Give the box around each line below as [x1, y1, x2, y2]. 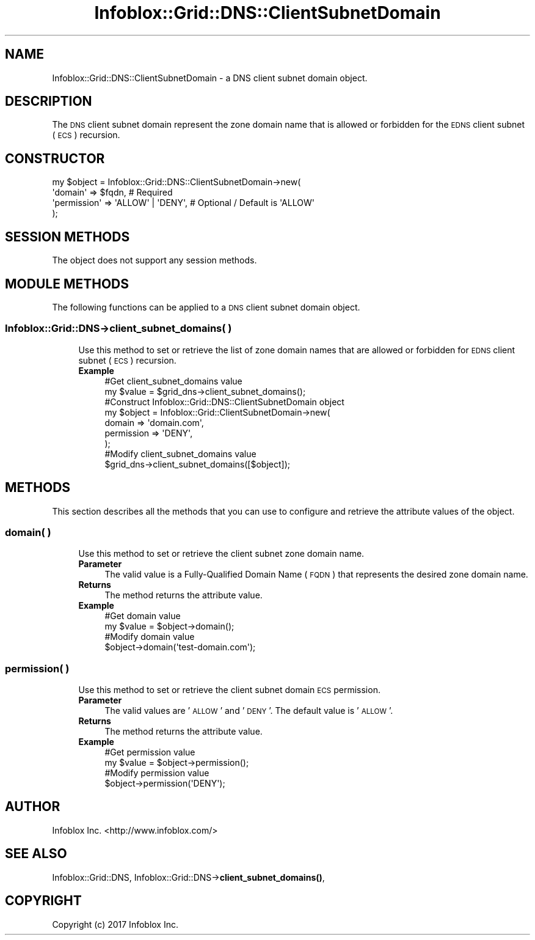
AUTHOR [5, 799, 60, 815]
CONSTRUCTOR [5, 150, 105, 166]
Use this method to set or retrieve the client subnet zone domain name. [78, 548, 365, 559]
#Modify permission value [104, 768, 209, 779]
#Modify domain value [104, 631, 195, 642]
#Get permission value [104, 747, 195, 758]
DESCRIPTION [5, 94, 92, 109]
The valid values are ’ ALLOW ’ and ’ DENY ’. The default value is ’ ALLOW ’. [104, 705, 393, 716]
